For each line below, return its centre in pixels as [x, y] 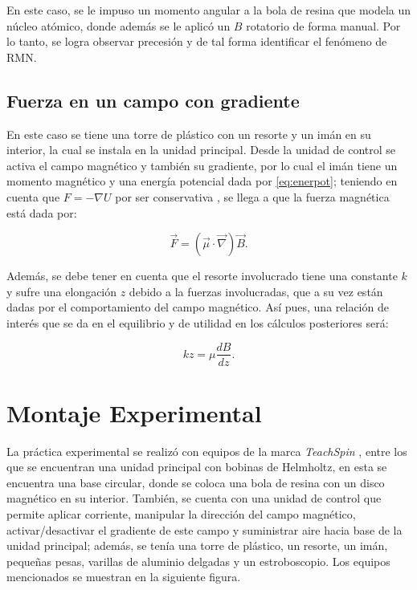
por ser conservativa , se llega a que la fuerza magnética [252, 196]
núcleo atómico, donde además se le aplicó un [119, 25]
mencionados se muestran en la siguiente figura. [124, 577]
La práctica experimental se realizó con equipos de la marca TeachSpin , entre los [207, 451]
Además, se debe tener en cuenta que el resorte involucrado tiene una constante [202, 276]
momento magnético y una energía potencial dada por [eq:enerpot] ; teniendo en [202, 181]
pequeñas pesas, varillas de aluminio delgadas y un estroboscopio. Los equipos [198, 561]
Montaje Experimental [134, 412]
